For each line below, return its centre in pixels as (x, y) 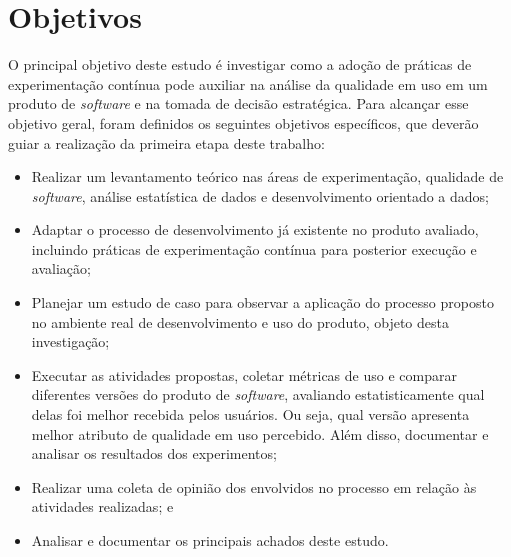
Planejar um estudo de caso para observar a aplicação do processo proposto (262, 302)
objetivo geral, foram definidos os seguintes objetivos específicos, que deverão (243, 122)
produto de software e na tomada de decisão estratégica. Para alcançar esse (238, 103)
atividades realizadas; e (102, 506)
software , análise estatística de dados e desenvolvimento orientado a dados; (260, 195)
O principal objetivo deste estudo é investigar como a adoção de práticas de (240, 64)
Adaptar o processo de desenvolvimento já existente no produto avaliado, (255, 229)
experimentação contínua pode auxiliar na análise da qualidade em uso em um (248, 83)
